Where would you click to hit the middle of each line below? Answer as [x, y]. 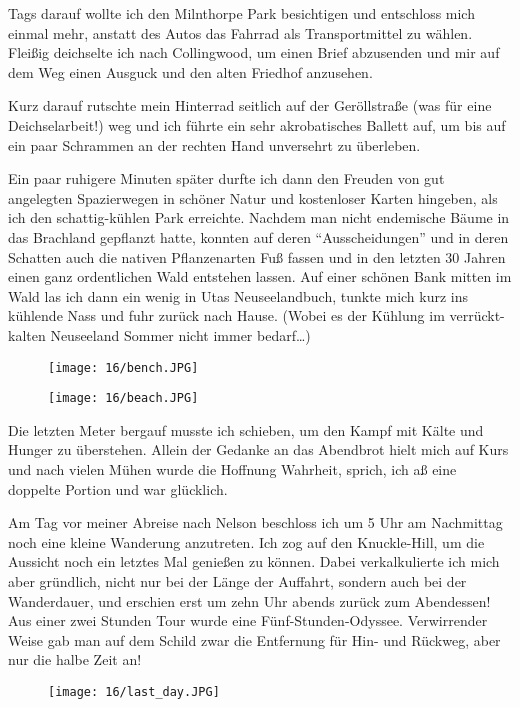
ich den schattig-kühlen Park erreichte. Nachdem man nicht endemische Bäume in [259, 217]
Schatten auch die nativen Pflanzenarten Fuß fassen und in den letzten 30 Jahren [257, 256]
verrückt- [477, 315]
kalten [27, 334]
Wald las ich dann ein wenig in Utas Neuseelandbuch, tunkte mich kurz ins [238, 295]
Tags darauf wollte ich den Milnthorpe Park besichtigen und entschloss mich [241, 13]
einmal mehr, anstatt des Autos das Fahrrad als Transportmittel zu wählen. [240, 32]
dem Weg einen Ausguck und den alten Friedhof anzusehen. [190, 71]
